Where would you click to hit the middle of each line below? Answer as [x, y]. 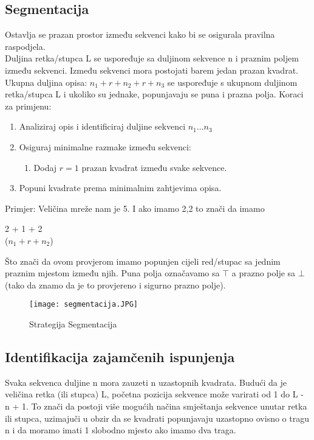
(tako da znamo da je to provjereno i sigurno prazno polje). [115, 285]
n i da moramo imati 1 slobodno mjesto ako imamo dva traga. [121, 430]
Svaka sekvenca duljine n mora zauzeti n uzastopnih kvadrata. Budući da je [146, 382]
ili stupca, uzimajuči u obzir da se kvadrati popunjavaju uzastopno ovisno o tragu [157, 418]
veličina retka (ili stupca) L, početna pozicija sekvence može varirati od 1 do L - [154, 394]
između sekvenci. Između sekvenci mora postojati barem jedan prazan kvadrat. [152, 70]
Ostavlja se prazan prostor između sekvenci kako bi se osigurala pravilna [140, 34]
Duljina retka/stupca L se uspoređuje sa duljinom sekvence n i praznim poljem [152, 58]
